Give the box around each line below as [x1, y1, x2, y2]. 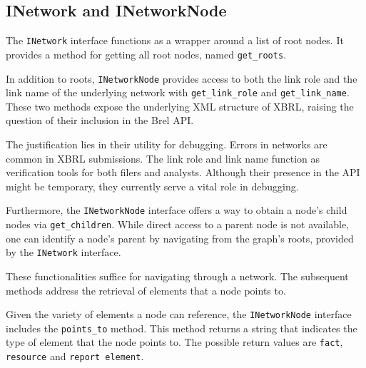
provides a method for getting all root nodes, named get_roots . [6, 46, 286, 61]
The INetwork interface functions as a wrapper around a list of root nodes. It [6, 33, 344, 48]
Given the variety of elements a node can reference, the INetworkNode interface [6, 307, 352, 322]
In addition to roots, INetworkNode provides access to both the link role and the [6, 71, 357, 86]
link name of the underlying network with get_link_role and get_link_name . [6, 85, 350, 100]
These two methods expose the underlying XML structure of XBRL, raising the [6, 98, 354, 113]
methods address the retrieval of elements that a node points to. [6, 282, 286, 297]
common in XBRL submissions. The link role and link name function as [6, 150, 320, 165]
